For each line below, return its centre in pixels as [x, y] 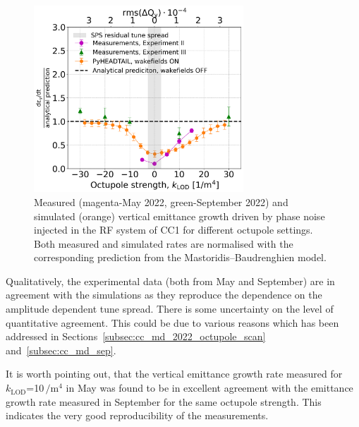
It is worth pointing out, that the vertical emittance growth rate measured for [174, 374]
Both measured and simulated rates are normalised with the [164, 243]
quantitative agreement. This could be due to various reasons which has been [172, 322]
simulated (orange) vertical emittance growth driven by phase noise [179, 216]
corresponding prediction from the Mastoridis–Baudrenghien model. [180, 257]
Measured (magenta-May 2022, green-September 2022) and [161, 202]
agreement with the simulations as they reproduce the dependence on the [164, 295]
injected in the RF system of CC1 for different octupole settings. [174, 230]
